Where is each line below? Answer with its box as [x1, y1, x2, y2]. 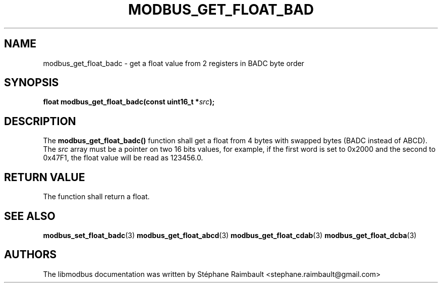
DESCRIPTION [4, 114, 76, 128]
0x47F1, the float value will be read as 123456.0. [43, 153, 203, 162]
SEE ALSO [4, 209, 56, 222]
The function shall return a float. [43, 192, 150, 201]
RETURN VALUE [4, 170, 85, 184]
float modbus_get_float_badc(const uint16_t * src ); [43, 97, 215, 106]
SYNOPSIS [4, 76, 59, 89]
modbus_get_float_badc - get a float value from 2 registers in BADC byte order [43, 59, 304, 68]
